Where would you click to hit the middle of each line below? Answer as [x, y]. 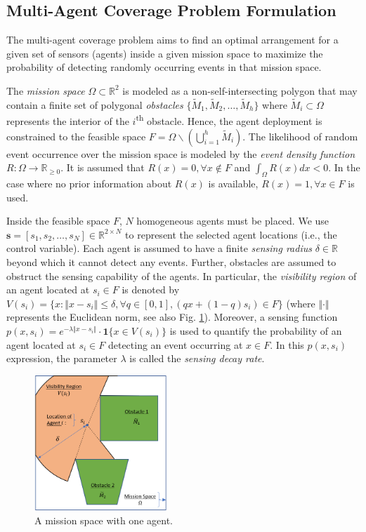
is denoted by [151, 290]
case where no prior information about [89, 184]
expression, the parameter [62, 358]
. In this [287, 344]
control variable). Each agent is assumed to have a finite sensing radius [159, 248]
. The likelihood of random [300, 136]
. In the [344, 167]
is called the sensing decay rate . [197, 358]
